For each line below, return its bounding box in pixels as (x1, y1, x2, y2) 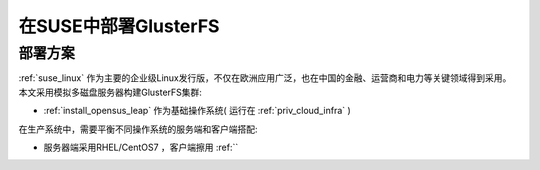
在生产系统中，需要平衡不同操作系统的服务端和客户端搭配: (18, 123, 259, 135)
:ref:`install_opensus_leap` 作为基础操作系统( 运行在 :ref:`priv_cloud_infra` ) (43, 105, 352, 117)
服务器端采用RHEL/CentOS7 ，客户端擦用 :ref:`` (43, 141, 239, 153)
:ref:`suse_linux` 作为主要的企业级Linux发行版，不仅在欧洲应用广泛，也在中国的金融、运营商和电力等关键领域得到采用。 (18, 72, 512, 84)
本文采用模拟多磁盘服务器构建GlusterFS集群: (18, 86, 202, 98)
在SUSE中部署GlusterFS (18, 15, 220, 37)
